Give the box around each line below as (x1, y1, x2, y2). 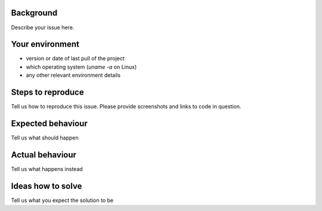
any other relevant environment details (26, 72, 121, 79)
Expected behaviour (11, 118, 88, 128)
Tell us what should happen (11, 134, 79, 141)
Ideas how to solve (11, 181, 82, 191)
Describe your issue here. (11, 24, 75, 31)
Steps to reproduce (11, 87, 84, 98)
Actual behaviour (11, 150, 77, 160)
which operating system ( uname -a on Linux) (26, 63, 137, 70)
